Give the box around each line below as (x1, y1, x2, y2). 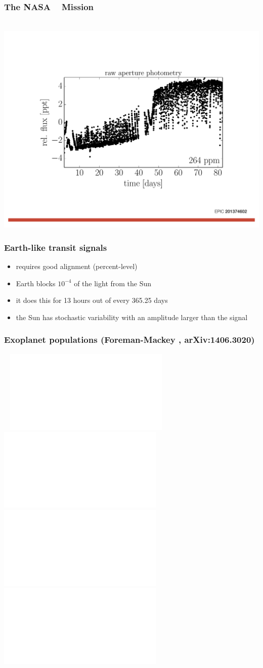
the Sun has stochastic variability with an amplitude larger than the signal (16, 311, 248, 322)
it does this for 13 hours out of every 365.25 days (16, 295, 168, 305)
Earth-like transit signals (4, 241, 107, 253)
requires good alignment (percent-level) (16, 260, 138, 271)
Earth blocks (16, 278, 56, 288)
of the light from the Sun (74, 278, 152, 288)
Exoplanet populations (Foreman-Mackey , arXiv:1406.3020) (4, 333, 255, 346)
